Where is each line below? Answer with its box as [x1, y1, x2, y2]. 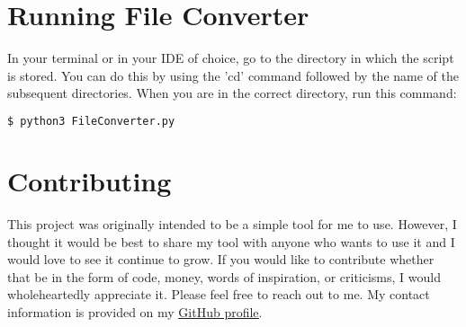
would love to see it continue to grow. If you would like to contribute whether [7, 250, 435, 269]
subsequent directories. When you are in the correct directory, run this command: [7, 84, 457, 102]
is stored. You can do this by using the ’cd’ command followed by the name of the [7, 66, 459, 84]
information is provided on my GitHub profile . [7, 302, 263, 321]
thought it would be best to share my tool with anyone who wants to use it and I [7, 232, 455, 251]
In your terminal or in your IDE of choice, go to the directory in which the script [7, 49, 454, 67]
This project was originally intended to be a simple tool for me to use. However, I [7, 214, 457, 233]
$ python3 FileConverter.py [7, 114, 175, 128]
